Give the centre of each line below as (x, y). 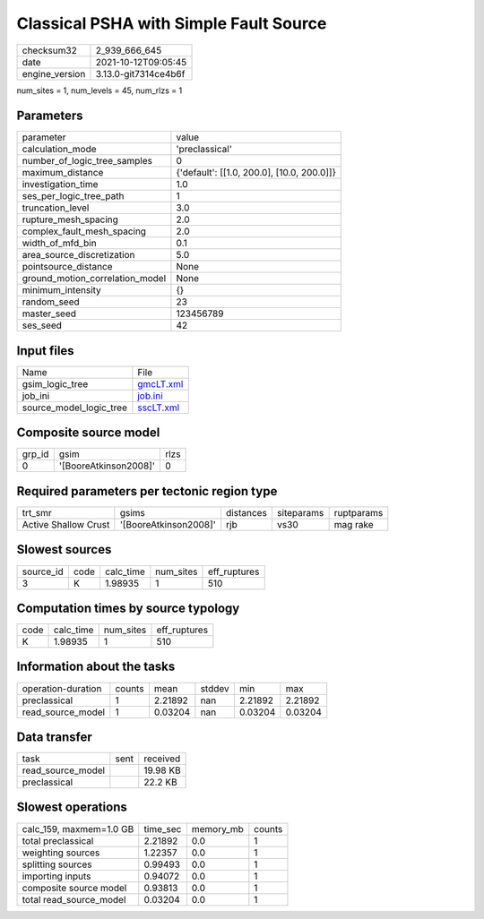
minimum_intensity (62, 290)
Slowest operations (72, 807)
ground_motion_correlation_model (94, 279)
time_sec (163, 829)
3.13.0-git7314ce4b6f (140, 73)
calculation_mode (60, 150)
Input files (46, 351)
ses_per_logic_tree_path (73, 196)
